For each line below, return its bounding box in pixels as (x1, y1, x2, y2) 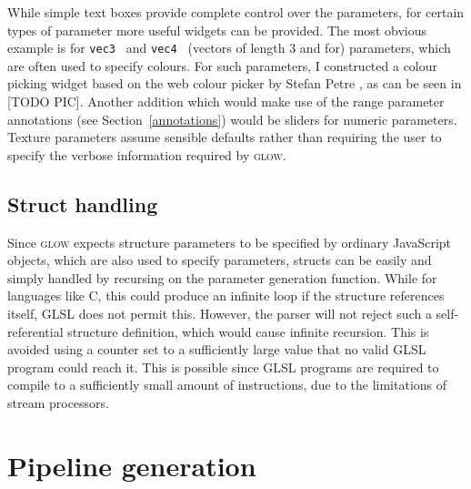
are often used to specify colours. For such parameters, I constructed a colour (7, 56, 438, 75)
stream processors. (7, 392, 110, 412)
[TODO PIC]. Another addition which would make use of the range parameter (7, 92, 445, 111)
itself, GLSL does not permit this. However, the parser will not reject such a (7, 303, 432, 322)
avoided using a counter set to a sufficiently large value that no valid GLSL (7, 340, 426, 359)
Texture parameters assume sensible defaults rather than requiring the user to (7, 127, 442, 147)
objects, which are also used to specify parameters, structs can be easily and (7, 250, 432, 270)
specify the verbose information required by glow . (7, 145, 286, 164)
